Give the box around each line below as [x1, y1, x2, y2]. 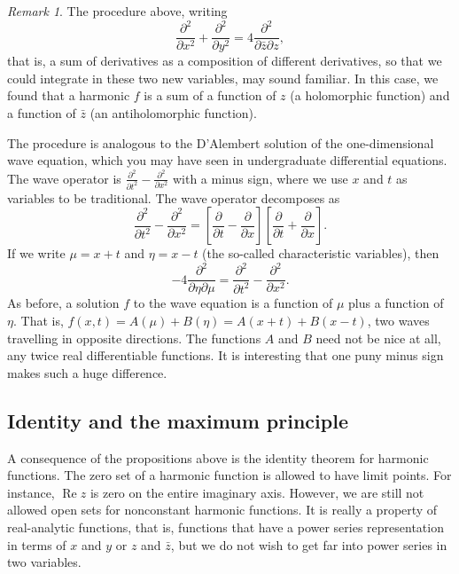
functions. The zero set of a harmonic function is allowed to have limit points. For [7, 466, 452, 484]
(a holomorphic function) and [290, 86, 450, 105]
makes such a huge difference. [7, 363, 167, 381]
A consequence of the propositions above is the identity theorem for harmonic [7, 448, 429, 467]
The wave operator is [7, 169, 121, 187]
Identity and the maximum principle [7, 406, 348, 434]
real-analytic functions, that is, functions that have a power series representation [7, 517, 444, 536]
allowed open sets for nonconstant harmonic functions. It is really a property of [7, 500, 438, 519]
